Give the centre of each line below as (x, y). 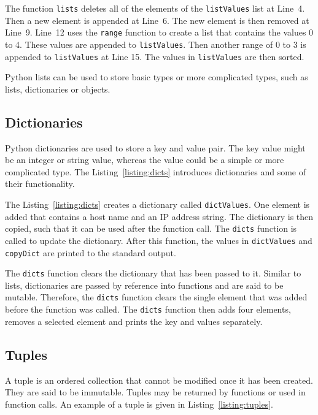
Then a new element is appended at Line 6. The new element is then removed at (157, 20)
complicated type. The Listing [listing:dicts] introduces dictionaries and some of (155, 171)
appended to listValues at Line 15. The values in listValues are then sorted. (155, 56)
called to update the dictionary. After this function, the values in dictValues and (159, 240)
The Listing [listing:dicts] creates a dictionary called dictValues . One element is (157, 204)
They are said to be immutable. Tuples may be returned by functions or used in (155, 392)
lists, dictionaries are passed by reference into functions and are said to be (144, 285)
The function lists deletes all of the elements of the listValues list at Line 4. (155, 8)
